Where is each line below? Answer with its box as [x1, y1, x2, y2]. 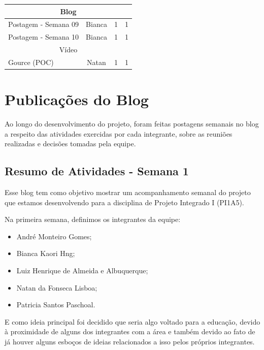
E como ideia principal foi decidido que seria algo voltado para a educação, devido [5, 316, 260, 327]
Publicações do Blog [5, 89, 149, 110]
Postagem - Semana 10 [8, 31, 79, 42]
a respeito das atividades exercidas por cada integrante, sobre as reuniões [5, 128, 233, 139]
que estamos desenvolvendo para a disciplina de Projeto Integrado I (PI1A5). [5, 197, 244, 207]
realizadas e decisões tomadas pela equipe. [5, 138, 136, 149]
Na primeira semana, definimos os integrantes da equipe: [5, 214, 181, 225]
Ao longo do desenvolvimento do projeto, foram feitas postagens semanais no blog [5, 118, 259, 129]
